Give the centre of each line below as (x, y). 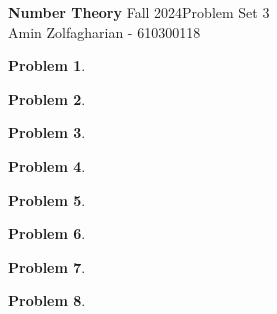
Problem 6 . (47, 233)
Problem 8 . (47, 300)
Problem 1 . (47, 65)
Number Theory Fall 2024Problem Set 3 (139, 12)
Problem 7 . (47, 266)
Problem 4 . (47, 165)
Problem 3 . (47, 132)
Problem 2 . (47, 98)
